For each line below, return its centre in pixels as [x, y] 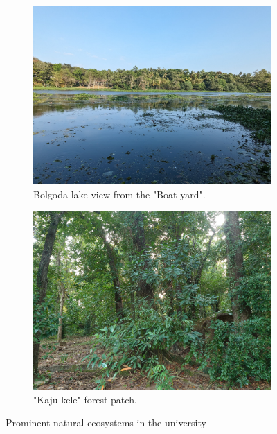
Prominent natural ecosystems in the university [106, 423]
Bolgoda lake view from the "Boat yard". [119, 194]
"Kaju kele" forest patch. [85, 399]
